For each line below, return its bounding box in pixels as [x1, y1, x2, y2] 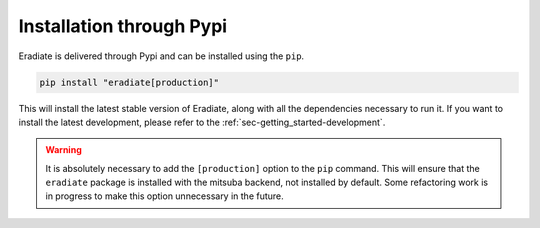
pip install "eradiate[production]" [39, 76, 220, 88]
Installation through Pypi [18, 15, 228, 37]
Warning [45, 144, 82, 156]
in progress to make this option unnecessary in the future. [45, 190, 284, 202]
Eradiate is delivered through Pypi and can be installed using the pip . [18, 50, 305, 62]
